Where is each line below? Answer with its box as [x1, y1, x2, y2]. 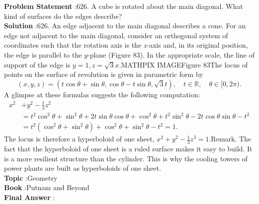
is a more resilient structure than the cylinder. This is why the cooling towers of [4, 153, 248, 163]
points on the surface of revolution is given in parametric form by [4, 69, 203, 79]
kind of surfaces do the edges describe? [4, 10, 122, 21]
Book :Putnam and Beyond [4, 182, 89, 193]
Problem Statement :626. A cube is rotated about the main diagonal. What [4, 1, 243, 11]
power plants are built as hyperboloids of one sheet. [4, 163, 161, 173]
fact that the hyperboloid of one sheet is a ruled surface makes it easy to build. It [4, 143, 253, 154]
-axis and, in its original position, [147, 40, 248, 50]
